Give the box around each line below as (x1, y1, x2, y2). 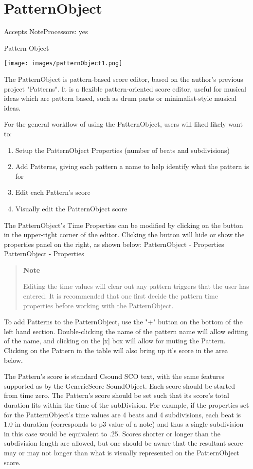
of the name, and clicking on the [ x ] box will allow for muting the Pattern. (4, 336, 226, 346)
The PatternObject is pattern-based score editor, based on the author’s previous (4, 74, 243, 84)
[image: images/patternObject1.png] (4, 60, 123, 67)
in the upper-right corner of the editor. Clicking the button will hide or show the (4, 229, 245, 240)
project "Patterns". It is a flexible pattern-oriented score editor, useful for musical (4, 83, 246, 94)
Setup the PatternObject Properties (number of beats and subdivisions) (15, 145, 230, 155)
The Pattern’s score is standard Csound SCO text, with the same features (4, 371, 225, 381)
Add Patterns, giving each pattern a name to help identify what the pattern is (15, 161, 249, 171)
